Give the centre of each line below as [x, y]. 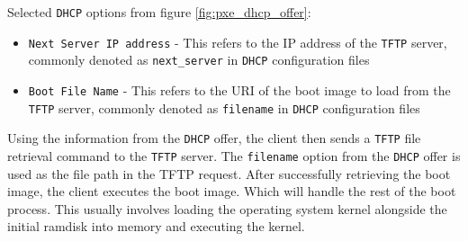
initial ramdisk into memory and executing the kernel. [156, 226]
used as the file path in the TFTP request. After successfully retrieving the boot [229, 173]
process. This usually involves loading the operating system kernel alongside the [227, 208]
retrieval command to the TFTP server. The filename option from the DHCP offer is [234, 155]
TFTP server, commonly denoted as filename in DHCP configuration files [224, 107]
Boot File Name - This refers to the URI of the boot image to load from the [239, 89]
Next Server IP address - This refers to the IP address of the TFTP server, [238, 42]
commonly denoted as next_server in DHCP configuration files [199, 60]
